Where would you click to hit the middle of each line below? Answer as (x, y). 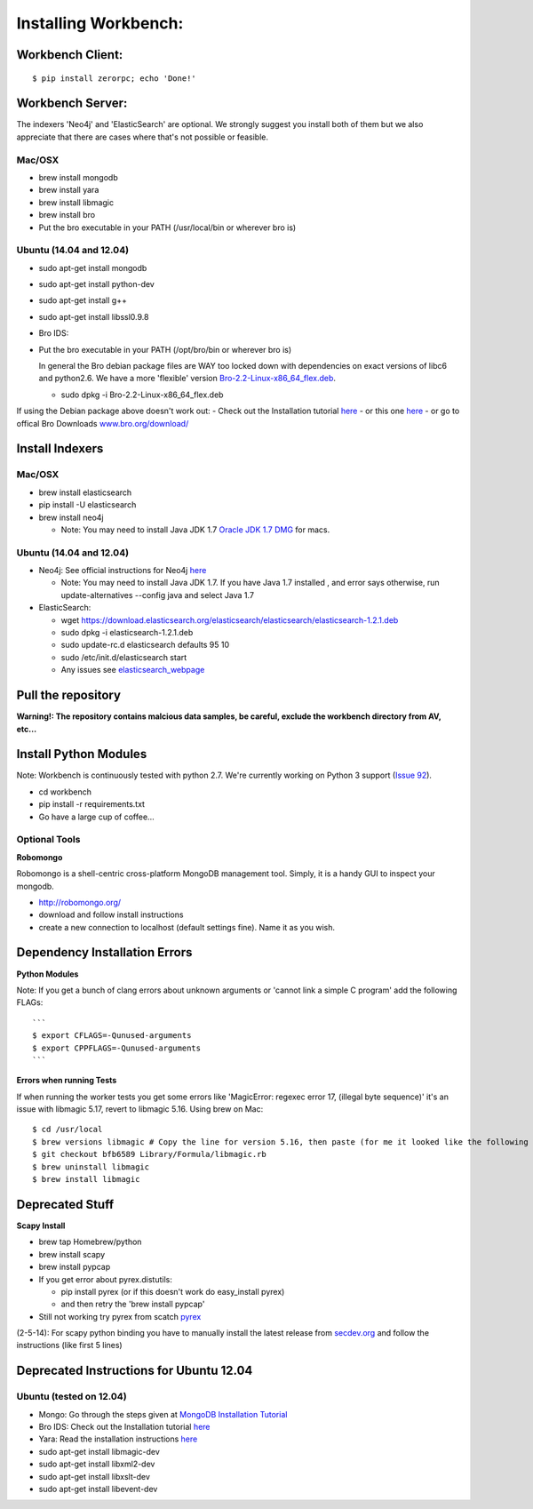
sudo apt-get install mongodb (93, 267)
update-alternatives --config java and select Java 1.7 (158, 595)
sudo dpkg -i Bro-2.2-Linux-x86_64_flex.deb (142, 395)
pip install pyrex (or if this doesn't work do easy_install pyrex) (173, 1291)
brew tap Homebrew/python (90, 1242)
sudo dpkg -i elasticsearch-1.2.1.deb (127, 633)
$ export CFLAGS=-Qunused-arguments (112, 1036)
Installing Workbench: (100, 23)
